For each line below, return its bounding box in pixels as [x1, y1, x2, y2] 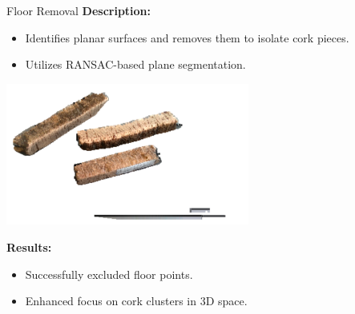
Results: [6, 238, 52, 255]
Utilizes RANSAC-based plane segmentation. [25, 56, 246, 73]
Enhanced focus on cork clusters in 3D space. [25, 292, 248, 309]
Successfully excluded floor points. [25, 265, 193, 282]
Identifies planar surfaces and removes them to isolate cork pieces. [25, 29, 349, 46]
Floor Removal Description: [6, 2, 151, 18]
